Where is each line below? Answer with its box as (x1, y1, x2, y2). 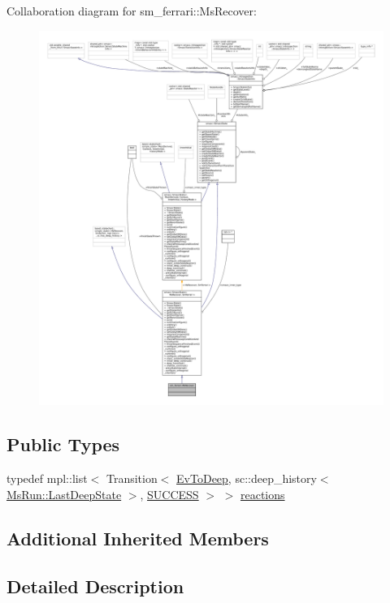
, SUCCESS (140, 485, 199, 502)
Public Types (6, 432, 120, 457)
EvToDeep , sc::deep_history (176, 470, 317, 487)
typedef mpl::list (6, 470, 88, 487)
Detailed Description (6, 573, 184, 598)
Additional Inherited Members (6, 525, 269, 550)
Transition (106, 470, 158, 487)
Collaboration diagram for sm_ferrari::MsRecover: (6, 2, 257, 19)
